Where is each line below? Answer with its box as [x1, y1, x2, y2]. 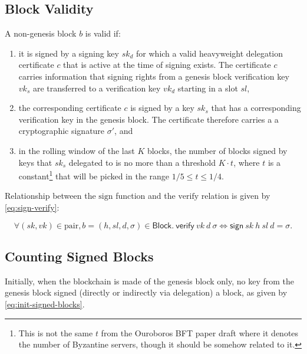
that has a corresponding [211, 101, 301, 114]
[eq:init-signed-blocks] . [5, 297, 85, 310]
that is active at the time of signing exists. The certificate [63, 58, 271, 71]
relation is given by [201, 189, 270, 202]
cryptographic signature [18, 124, 105, 137]
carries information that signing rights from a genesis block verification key [18, 70, 289, 82]
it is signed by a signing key [18, 47, 119, 59]
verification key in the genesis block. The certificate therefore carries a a [18, 113, 279, 125]
